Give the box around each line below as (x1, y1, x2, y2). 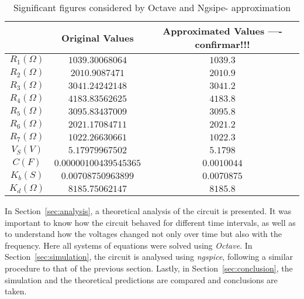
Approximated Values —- (163, 24, 282, 37)
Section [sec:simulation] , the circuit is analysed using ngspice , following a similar (5, 250, 293, 263)
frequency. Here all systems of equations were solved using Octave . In (5, 239, 253, 251)
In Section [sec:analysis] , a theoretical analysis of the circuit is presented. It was (5, 205, 292, 216)
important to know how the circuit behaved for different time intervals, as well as (5, 216, 296, 228)
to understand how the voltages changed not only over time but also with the (5, 228, 282, 240)
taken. (5, 285, 27, 297)
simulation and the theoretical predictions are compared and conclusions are (5, 273, 278, 286)
